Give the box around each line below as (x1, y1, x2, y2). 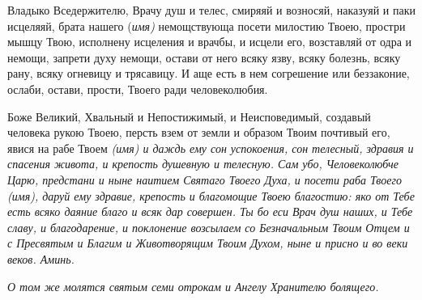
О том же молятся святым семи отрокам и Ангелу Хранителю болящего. (7, 277, 379, 294)
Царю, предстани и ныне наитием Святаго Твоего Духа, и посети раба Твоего (7, 171, 402, 188)
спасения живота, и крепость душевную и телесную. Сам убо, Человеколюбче (7, 155, 399, 172)
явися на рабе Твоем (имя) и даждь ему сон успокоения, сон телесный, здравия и (7, 139, 414, 156)
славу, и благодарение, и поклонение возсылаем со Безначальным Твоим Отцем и (7, 218, 410, 235)
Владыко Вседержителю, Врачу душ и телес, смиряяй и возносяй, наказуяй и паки (7, 2, 416, 18)
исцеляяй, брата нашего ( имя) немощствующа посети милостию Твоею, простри (7, 17, 406, 34)
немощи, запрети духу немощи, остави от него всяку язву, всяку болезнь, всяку (7, 49, 401, 65)
